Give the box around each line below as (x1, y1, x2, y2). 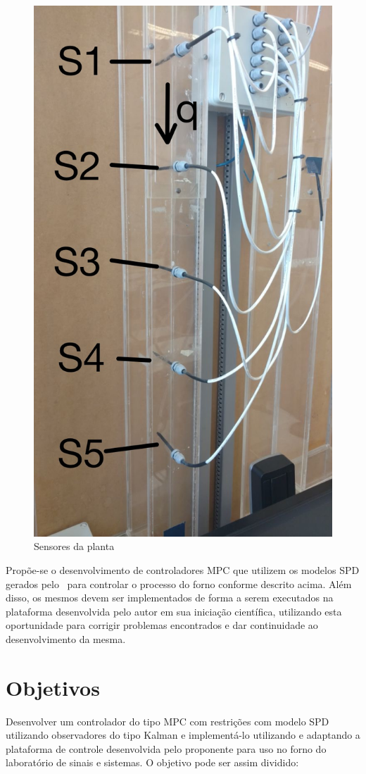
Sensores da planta (34, 539, 115, 554)
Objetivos (6, 673, 100, 701)
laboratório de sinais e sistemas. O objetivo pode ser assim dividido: (6, 755, 299, 770)
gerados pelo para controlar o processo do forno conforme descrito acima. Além (6, 576, 352, 591)
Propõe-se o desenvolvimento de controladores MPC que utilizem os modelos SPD (6, 562, 360, 577)
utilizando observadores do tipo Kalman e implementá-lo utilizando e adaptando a (6, 728, 360, 742)
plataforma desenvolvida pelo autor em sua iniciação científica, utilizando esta (6, 604, 342, 618)
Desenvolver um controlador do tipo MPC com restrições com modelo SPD (6, 713, 329, 728)
